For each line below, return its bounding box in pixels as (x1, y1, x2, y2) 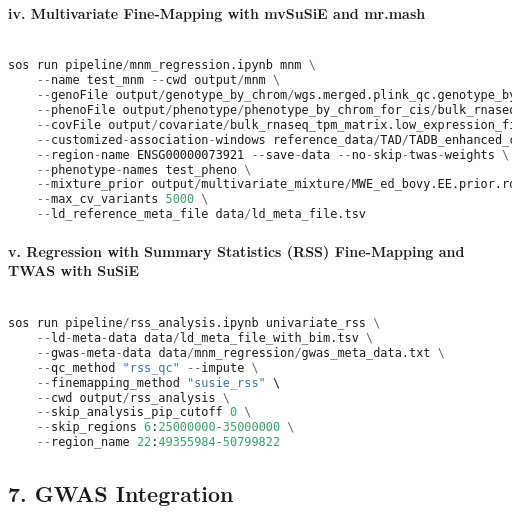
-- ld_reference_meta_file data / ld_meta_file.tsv (36, 207, 366, 222)
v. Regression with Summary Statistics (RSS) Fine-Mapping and (8, 240, 465, 261)
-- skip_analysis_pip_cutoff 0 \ (36, 405, 252, 420)
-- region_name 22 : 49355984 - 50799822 (36, 435, 281, 450)
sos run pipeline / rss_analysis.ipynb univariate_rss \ (8, 316, 381, 331)
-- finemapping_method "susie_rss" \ (36, 375, 281, 390)
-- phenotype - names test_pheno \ (36, 162, 252, 177)
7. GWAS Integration (8, 478, 234, 509)
